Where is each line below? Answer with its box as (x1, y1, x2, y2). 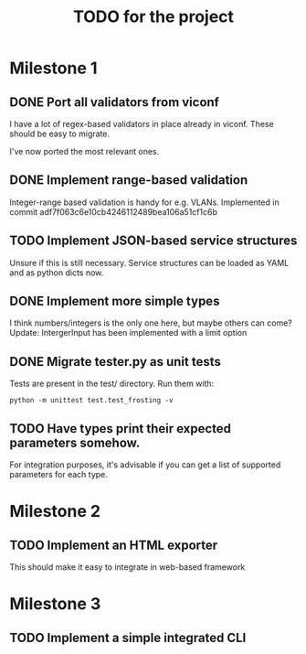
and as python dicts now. (9, 267, 104, 278)
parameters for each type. (9, 469, 108, 480)
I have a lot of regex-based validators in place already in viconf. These (9, 119, 274, 129)
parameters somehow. (9, 434, 141, 450)
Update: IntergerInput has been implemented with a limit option (9, 327, 248, 338)
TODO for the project (72, 6, 235, 27)
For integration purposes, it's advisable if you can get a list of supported (9, 459, 281, 470)
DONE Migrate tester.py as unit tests (9, 354, 221, 370)
